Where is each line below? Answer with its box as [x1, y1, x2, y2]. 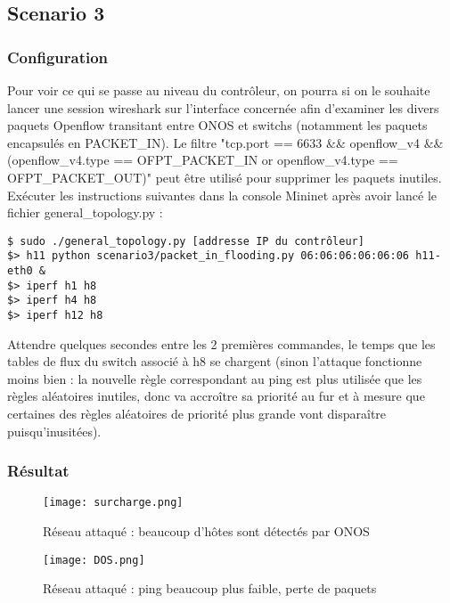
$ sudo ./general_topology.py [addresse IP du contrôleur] [7, 234, 364, 248]
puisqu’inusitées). [7, 421, 102, 440]
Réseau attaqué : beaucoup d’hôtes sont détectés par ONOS [43, 522, 370, 541]
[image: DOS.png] [43, 553, 145, 566]
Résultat [7, 460, 70, 482]
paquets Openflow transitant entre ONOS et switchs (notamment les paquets [7, 116, 428, 134]
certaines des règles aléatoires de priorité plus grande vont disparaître [7, 404, 387, 423]
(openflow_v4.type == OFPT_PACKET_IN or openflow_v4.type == [7, 151, 398, 169]
